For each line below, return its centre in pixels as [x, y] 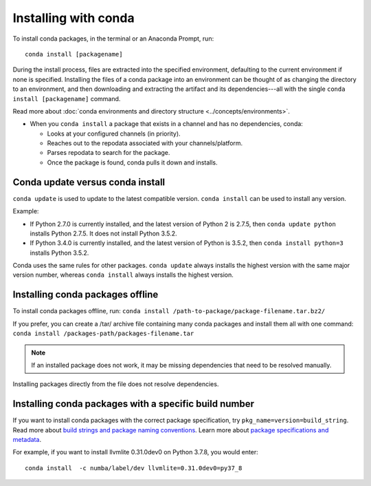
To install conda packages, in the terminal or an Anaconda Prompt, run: [113, 39]
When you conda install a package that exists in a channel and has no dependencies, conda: [167, 124]
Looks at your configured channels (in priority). [114, 134]
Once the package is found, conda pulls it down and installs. [132, 162]
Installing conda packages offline [86, 295]
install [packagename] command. [67, 98]
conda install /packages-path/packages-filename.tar [103, 334]
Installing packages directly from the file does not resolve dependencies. [116, 384]
